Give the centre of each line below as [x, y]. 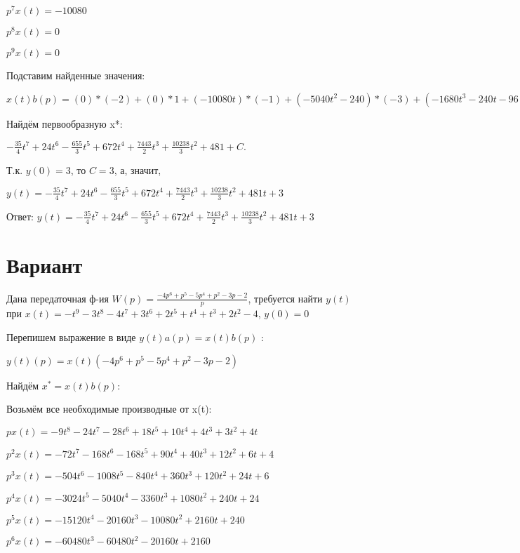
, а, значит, [138, 169]
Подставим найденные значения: [76, 75]
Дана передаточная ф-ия [58, 298]
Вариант [45, 264]
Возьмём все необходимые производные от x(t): [109, 409]
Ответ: [20, 216]
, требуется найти [285, 298]
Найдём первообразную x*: [65, 123]
